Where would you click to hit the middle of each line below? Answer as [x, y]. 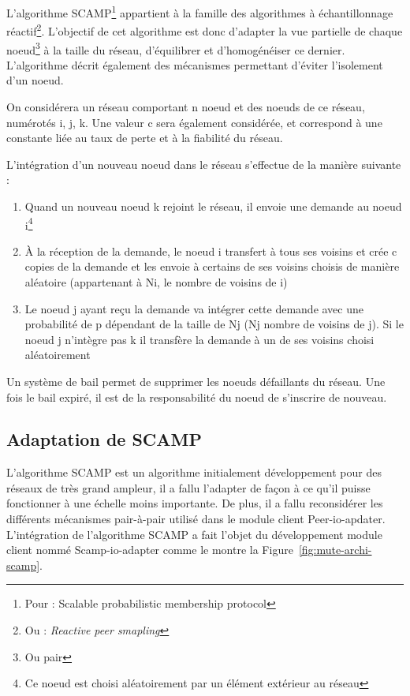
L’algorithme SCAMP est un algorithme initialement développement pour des [194, 472]
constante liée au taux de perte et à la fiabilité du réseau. [145, 138]
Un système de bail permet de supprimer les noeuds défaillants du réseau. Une [196, 381]
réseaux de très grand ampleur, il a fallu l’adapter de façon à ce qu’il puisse [188, 487]
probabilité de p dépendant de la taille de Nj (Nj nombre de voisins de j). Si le [214, 324]
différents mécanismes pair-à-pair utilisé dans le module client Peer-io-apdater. [196, 519]
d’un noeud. [35, 80]
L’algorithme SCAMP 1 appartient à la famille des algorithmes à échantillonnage [200, 11]
